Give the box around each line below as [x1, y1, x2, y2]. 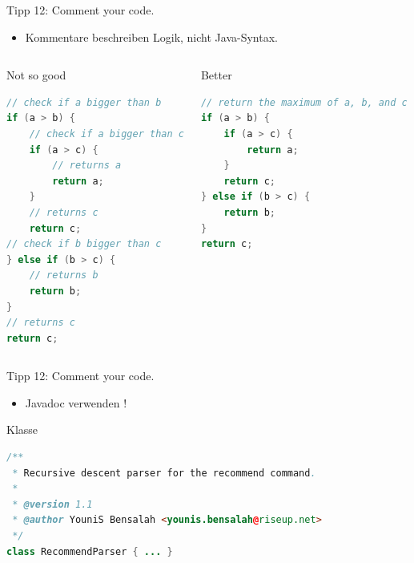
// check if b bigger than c [6, 238, 162, 250]
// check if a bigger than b [6, 96, 162, 108]
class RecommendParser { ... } [6, 545, 173, 557]
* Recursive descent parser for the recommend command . [12, 467, 316, 479]
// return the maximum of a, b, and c [200, 96, 408, 108]
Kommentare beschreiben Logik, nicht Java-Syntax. [25, 28, 278, 45]
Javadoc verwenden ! [25, 394, 127, 411]
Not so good [6, 67, 66, 83]
